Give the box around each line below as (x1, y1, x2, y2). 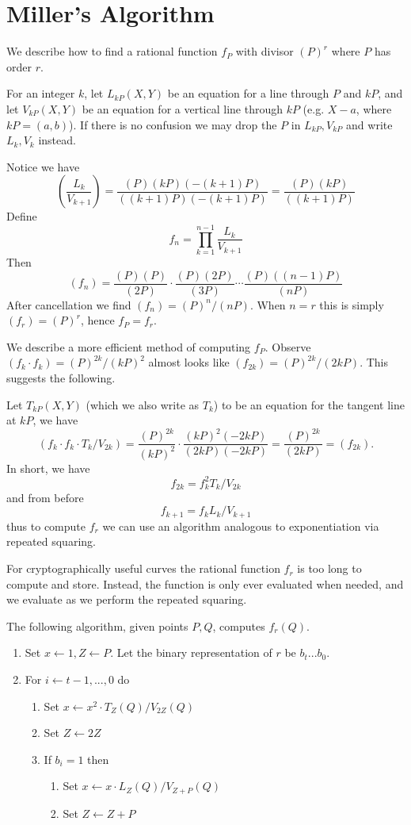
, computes (212, 617, 265, 634)
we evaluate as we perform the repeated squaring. (6, 591, 247, 608)
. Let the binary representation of (110, 644, 272, 661)
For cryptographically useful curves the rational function (6, 560, 280, 577)
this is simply (319, 296, 384, 313)
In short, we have (6, 459, 90, 476)
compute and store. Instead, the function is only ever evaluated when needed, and (6, 575, 404, 592)
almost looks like (148, 354, 230, 370)
